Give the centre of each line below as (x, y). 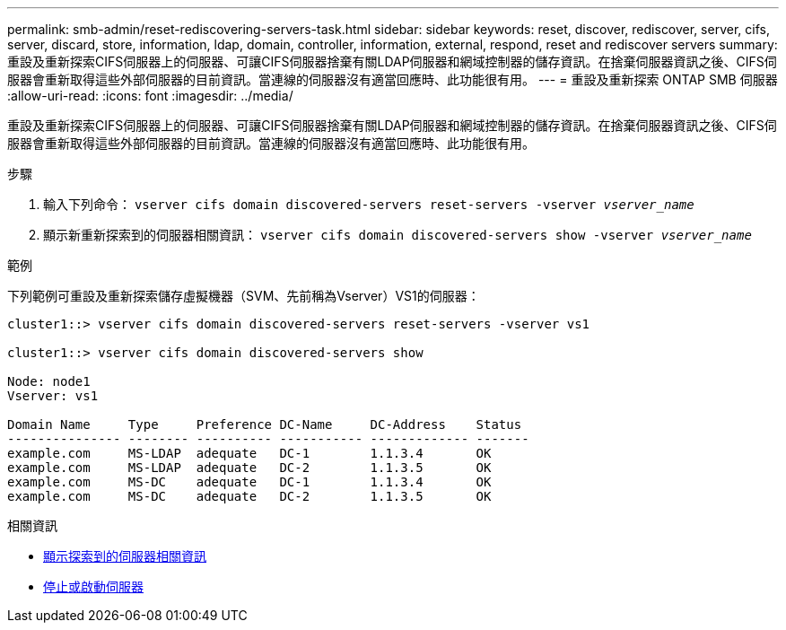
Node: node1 (49, 381)
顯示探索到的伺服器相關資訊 (125, 556)
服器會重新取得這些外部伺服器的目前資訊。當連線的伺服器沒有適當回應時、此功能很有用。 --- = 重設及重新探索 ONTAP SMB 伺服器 (393, 79)
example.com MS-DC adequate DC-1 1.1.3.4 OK (249, 482)
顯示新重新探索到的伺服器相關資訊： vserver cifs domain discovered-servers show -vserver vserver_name (397, 235)
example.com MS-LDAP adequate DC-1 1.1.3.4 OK (249, 453)
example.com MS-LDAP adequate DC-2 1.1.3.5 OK (249, 468)
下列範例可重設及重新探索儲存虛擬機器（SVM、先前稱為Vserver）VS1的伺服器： (244, 296)
